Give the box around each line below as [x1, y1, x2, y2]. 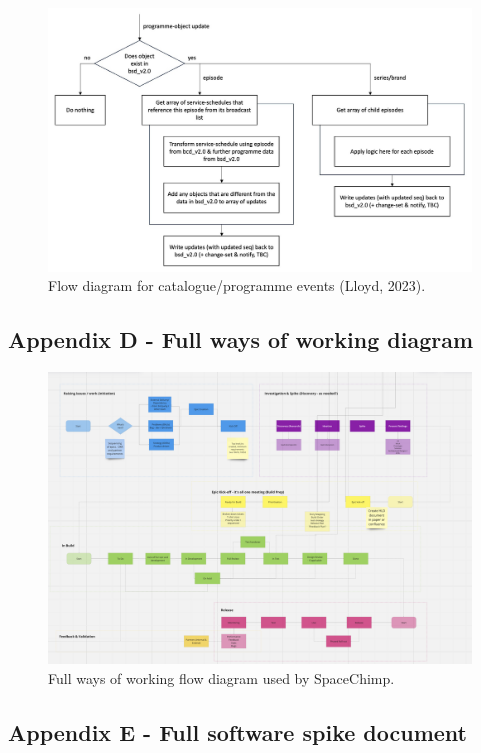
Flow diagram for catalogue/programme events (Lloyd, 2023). [48, 275, 426, 296]
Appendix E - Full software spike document [8, 717, 467, 748]
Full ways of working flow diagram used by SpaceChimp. [48, 668, 395, 689]
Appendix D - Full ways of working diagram [8, 324, 474, 355]
